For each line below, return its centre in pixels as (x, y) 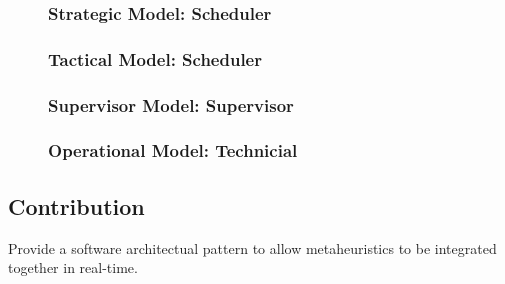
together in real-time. (73, 267)
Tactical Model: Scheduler (155, 58)
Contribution (76, 205)
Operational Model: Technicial (173, 150)
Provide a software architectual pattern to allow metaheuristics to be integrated (252, 247)
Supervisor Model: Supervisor (171, 104)
